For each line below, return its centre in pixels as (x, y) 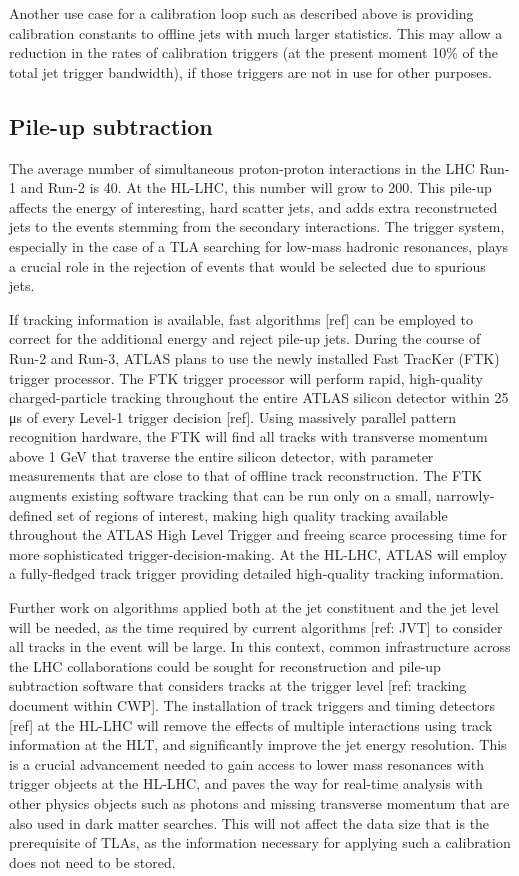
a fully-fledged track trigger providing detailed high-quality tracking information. (256, 573)
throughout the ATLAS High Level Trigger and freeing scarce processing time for (258, 534)
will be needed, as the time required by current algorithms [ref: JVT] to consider (256, 626)
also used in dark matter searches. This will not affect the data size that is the (249, 822)
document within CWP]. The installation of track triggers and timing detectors (252, 705)
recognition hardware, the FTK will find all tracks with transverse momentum (248, 436)
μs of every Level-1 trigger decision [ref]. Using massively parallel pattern (232, 416)
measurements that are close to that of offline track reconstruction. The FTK (246, 475)
